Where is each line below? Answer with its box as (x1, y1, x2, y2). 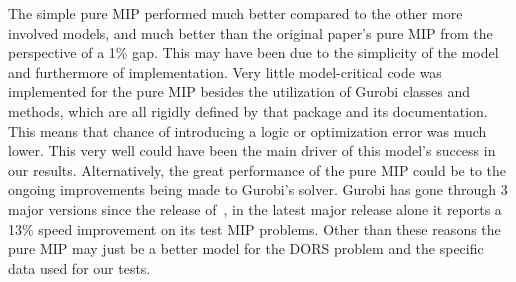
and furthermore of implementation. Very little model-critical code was (8, 61, 442, 82)
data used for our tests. (8, 257, 151, 278)
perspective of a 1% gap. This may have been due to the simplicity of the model (8, 42, 499, 63)
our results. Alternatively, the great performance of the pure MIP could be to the (8, 159, 507, 180)
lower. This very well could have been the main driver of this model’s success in (8, 140, 496, 161)
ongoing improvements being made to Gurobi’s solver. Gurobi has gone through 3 (8, 179, 508, 200)
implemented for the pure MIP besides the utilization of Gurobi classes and (8, 81, 471, 102)
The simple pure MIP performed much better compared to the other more (8, 3, 463, 23)
